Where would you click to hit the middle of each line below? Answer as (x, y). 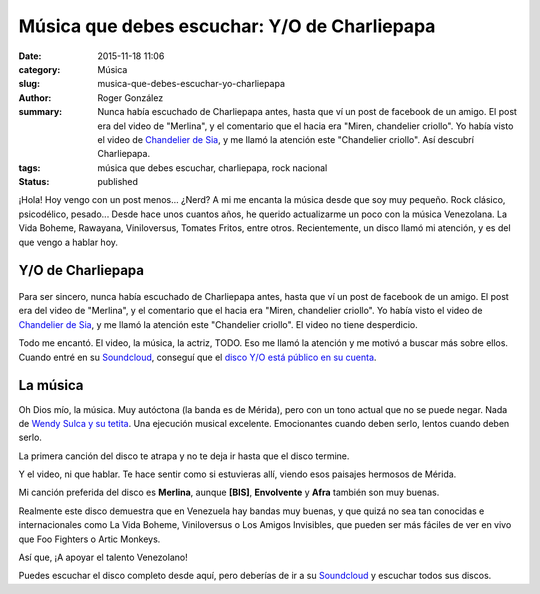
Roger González (130, 97)
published (118, 182)
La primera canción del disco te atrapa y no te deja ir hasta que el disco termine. (184, 456)
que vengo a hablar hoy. (68, 242)
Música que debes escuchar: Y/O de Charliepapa (227, 26)
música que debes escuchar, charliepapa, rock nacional (212, 167)
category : (39, 69)
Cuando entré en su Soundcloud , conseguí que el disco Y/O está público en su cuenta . (197, 357)
